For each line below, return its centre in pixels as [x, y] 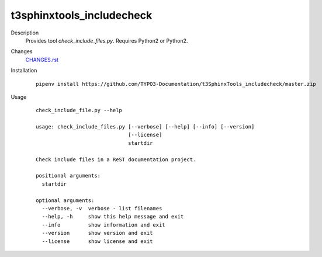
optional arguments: [65, 200]
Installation [24, 71]
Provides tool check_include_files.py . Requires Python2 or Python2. [107, 40]
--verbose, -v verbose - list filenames [102, 208]
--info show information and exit [104, 225]
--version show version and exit [97, 233]
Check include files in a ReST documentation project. [116, 159]
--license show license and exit [97, 241]
